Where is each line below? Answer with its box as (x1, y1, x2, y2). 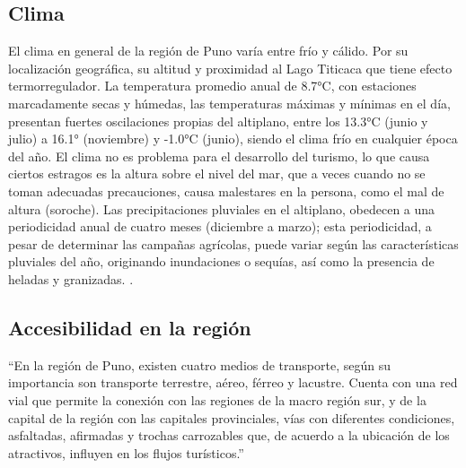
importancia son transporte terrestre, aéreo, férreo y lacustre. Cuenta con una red (8, 373, 458, 392)
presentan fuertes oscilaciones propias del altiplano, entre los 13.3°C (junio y (8, 111, 428, 130)
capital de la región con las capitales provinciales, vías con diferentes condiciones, (8, 408, 455, 427)
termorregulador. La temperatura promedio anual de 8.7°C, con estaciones (8, 76, 417, 95)
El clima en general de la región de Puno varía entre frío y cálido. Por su (8, 41, 409, 60)
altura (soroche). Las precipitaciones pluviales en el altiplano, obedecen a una (8, 199, 435, 218)
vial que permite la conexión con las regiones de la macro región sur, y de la (8, 390, 426, 409)
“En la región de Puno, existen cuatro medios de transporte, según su (8, 355, 391, 374)
